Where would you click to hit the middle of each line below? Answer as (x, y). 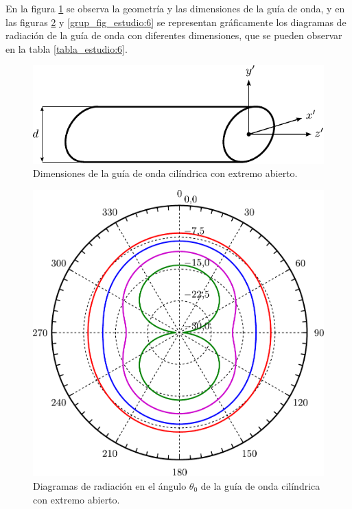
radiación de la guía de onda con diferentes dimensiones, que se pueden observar (174, 35)
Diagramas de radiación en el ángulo (110, 485)
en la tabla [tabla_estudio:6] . (67, 48)
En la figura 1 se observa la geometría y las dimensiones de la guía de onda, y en (175, 8)
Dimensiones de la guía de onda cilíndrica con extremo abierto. (165, 173)
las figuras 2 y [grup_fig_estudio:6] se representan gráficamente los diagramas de (176, 22)
